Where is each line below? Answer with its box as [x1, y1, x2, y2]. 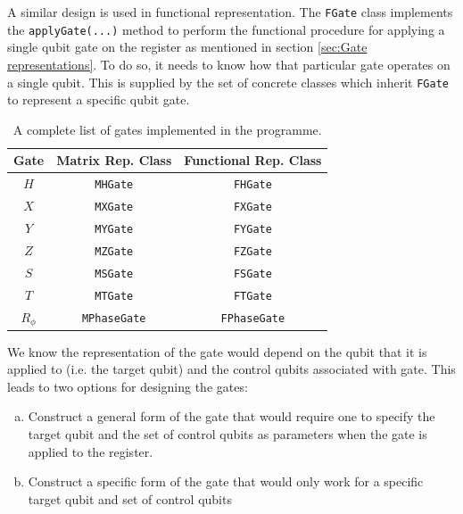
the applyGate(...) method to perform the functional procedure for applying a [7, 20, 445, 38]
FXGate [233, 201, 272, 214]
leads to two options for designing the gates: [7, 377, 248, 395]
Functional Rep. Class [184, 151, 322, 170]
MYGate [95, 223, 134, 236]
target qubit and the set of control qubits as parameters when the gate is [28, 424, 427, 443]
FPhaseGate [220, 312, 285, 326]
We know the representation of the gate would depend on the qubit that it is [7, 342, 427, 361]
